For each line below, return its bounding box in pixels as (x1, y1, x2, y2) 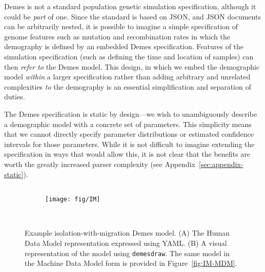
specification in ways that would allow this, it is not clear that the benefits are (4, 149, 250, 159)
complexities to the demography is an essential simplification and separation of (4, 81, 251, 92)
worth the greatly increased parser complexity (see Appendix (4, 158, 195, 169)
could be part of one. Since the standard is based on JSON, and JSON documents (4, 11, 261, 22)
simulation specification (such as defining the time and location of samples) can (4, 51, 254, 61)
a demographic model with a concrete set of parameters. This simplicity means (4, 118, 252, 129)
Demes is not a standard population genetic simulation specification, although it (4, 1, 256, 11)
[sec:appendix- (198, 158, 243, 169)
